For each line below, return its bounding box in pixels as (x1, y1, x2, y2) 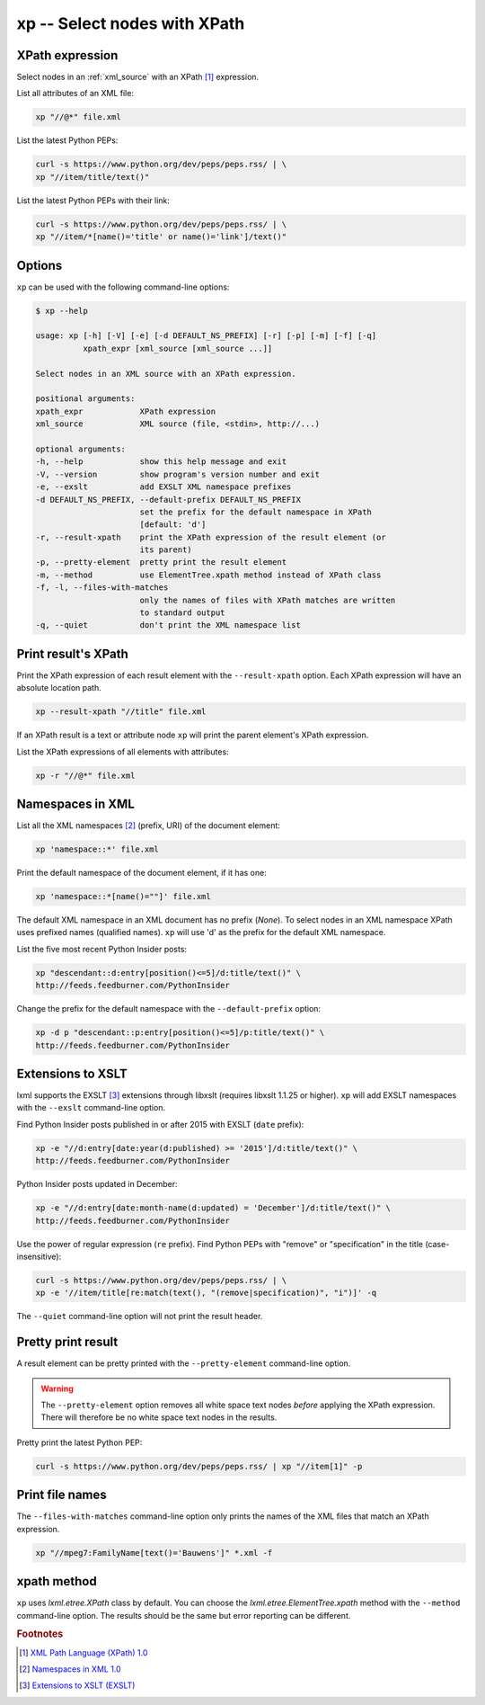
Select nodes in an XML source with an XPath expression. (35, 369, 296, 379)
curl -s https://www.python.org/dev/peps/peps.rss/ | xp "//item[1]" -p (35, 1461, 363, 1471)
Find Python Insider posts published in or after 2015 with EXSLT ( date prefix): (16, 1119, 304, 1129)
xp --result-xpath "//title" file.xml (35, 707, 207, 717)
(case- (425, 1238, 450, 1249)
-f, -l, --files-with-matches (35, 583, 169, 593)
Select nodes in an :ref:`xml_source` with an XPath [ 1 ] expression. (16, 72, 260, 83)
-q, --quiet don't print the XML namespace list (35, 620, 301, 630)
